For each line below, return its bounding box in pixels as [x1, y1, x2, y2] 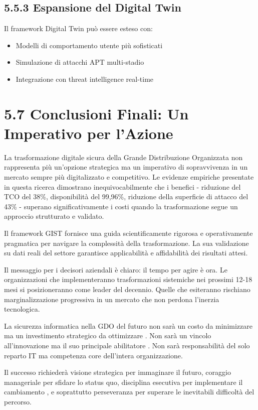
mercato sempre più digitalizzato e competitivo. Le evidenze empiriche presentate [4, 172, 254, 182]
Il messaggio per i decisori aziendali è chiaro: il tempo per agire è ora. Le [4, 264, 227, 275]
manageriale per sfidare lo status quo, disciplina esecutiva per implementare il [4, 376, 243, 387]
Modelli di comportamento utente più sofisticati [16, 40, 163, 50]
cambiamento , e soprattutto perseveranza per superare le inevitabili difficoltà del [4, 386, 254, 397]
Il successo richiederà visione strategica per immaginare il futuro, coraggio [4, 367, 231, 377]
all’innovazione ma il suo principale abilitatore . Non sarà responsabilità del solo [4, 340, 250, 350]
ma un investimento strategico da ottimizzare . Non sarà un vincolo [4, 330, 211, 341]
